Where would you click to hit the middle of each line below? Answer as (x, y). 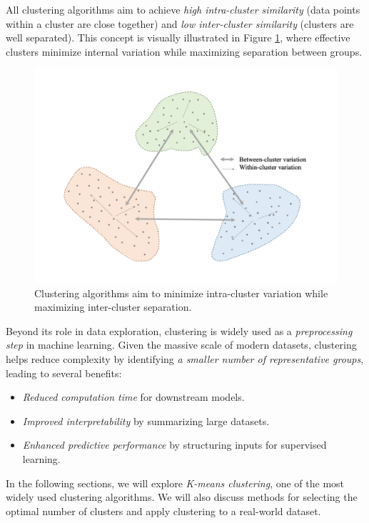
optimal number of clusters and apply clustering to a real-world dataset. (163, 510)
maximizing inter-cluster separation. (113, 307)
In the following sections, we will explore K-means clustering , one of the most (175, 483)
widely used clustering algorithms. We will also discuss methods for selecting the (182, 497)
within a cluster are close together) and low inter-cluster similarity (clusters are (180, 23)
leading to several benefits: (64, 373)
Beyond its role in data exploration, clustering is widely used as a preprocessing (179, 330)
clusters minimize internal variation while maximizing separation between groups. (184, 51)
